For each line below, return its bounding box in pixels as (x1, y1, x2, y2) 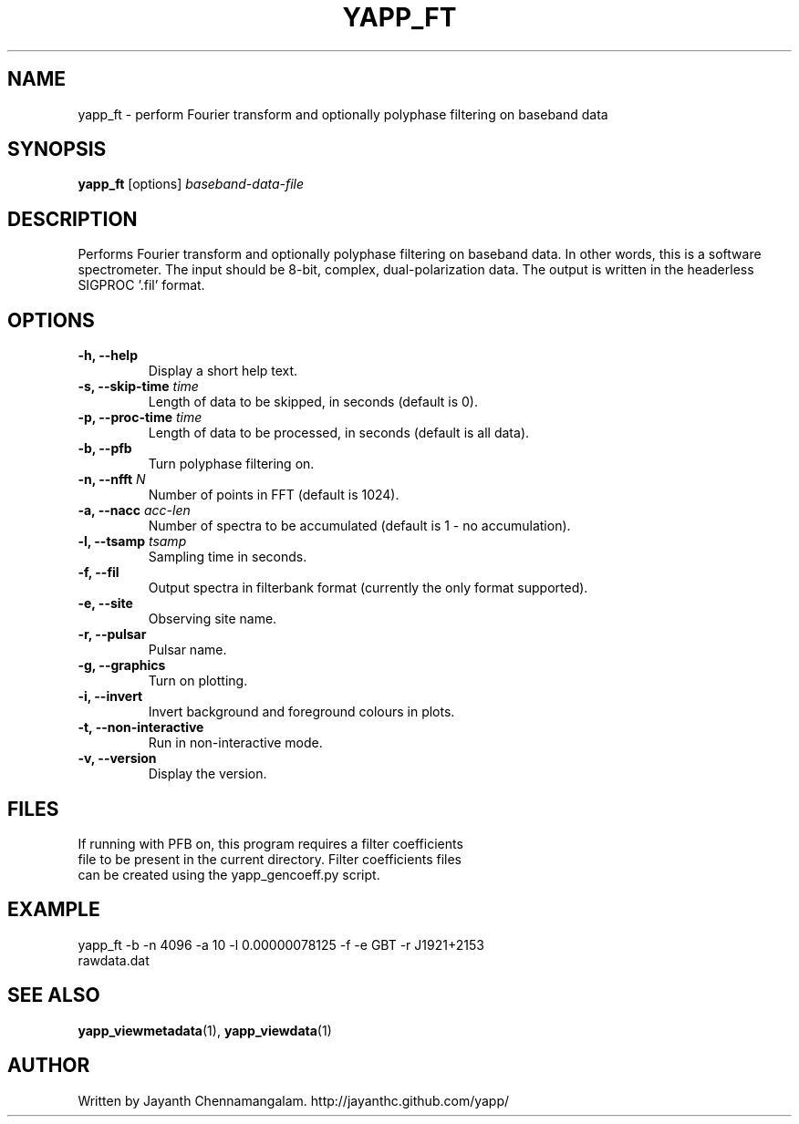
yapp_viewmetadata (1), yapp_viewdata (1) (78, 1022, 332, 1038)
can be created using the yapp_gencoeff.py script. (78, 866, 380, 882)
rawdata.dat (78, 952, 150, 968)
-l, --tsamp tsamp (78, 533, 187, 550)
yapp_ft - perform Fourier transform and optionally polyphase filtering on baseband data (78, 106, 608, 122)
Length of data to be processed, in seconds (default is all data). (148, 425, 530, 441)
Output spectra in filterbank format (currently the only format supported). (148, 580, 588, 596)
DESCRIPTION (7, 207, 138, 231)
